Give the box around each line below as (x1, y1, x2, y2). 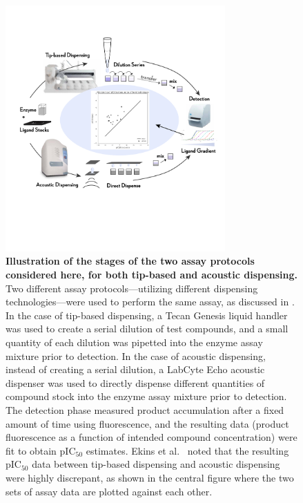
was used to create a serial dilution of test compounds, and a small (6, 321, 289, 336)
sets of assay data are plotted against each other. (6, 484, 213, 498)
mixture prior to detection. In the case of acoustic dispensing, (6, 348, 266, 363)
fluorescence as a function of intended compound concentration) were (6, 430, 297, 444)
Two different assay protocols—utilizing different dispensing (6, 281, 258, 295)
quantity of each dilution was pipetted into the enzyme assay (6, 335, 263, 350)
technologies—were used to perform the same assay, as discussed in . (6, 294, 295, 309)
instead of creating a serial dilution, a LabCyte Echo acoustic (6, 362, 265, 377)
